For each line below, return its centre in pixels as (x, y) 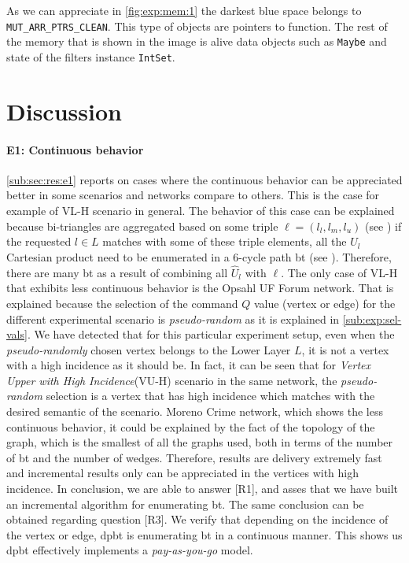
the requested (39, 241)
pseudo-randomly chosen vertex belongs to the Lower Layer (149, 349)
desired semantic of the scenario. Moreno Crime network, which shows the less (195, 411)
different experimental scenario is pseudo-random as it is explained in (173, 319)
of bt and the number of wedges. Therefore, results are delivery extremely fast (194, 457)
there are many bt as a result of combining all (117, 272)
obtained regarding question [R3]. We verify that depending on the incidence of (197, 519)
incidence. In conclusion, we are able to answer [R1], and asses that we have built (202, 489)
